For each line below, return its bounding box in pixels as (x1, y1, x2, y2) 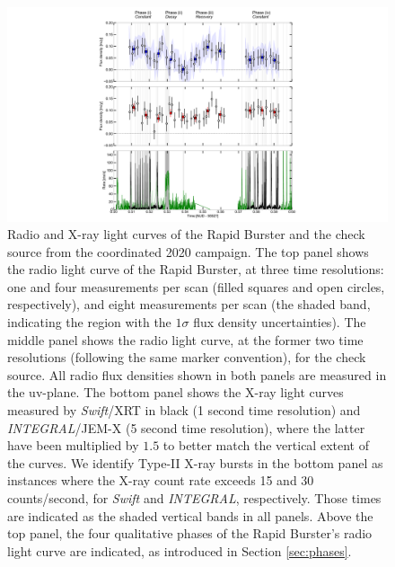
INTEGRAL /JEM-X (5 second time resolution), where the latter (7, 418, 365, 437)
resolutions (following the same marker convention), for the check (7, 348, 366, 367)
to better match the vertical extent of (162, 436, 369, 455)
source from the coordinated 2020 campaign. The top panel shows (7, 242, 369, 261)
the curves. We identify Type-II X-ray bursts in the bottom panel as (7, 453, 383, 472)
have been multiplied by (7, 436, 139, 455)
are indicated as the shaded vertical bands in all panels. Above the (7, 506, 373, 525)
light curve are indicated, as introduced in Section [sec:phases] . (7, 541, 352, 560)
